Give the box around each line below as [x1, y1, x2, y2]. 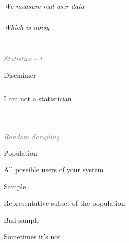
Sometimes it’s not [4, 231, 61, 242]
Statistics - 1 [4, 53, 43, 63]
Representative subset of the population [4, 198, 125, 208]
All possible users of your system [4, 164, 104, 175]
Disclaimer [4, 70, 36, 80]
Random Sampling [4, 131, 60, 141]
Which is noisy [4, 22, 49, 32]
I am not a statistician [4, 93, 72, 103]
